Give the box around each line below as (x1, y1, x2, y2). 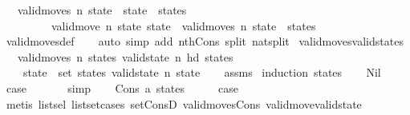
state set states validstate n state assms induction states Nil (22, 64, 381, 81)
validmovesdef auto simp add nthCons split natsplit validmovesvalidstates (6, 33, 404, 50)
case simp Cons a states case (6, 79, 238, 96)
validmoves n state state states (17, 2, 187, 18)
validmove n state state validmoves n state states (51, 17, 316, 34)
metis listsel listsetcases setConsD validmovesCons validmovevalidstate (6, 95, 362, 112)
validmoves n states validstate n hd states (17, 48, 233, 65)
